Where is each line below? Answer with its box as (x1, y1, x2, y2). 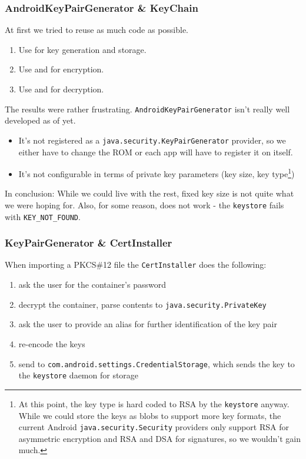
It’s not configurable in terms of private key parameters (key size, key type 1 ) (18, 166, 295, 179)
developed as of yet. (5, 114, 76, 127)
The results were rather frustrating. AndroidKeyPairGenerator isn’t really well (5, 102, 290, 115)
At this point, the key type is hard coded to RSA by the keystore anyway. (18, 397, 290, 410)
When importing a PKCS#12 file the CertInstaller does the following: (5, 258, 267, 271)
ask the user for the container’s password (18, 278, 166, 291)
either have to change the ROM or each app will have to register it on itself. (18, 145, 293, 158)
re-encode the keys (18, 337, 85, 350)
